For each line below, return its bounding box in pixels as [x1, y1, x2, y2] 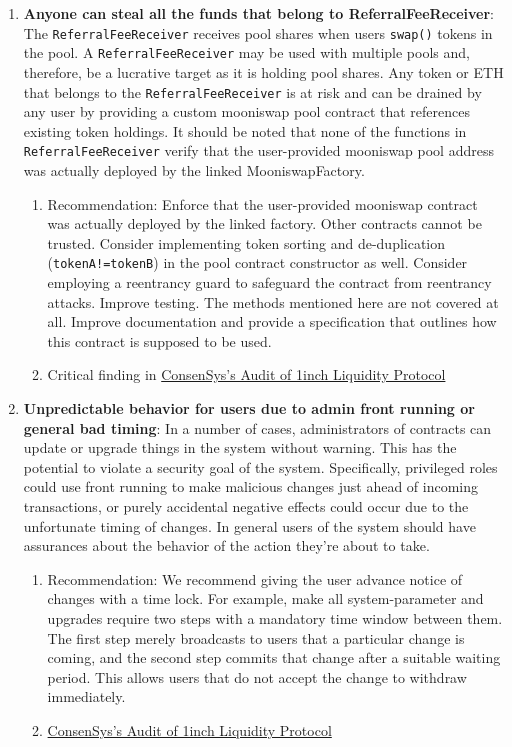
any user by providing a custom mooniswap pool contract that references [23, 101, 470, 122]
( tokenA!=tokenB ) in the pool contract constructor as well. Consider [47, 252, 468, 273]
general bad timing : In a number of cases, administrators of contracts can [23, 417, 492, 438]
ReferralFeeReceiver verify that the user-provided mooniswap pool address [23, 140, 494, 161]
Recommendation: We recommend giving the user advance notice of [47, 568, 463, 589]
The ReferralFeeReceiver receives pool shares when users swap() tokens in [23, 22, 493, 43]
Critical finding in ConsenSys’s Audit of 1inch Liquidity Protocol [47, 364, 446, 385]
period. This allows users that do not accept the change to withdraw [47, 666, 467, 687]
